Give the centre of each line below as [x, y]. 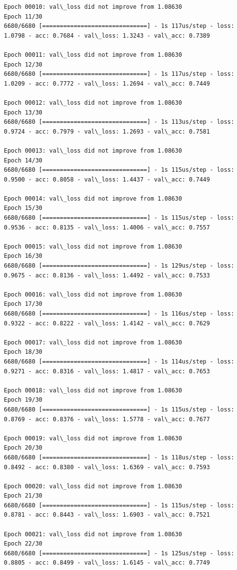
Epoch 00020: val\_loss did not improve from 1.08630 [93, 486]
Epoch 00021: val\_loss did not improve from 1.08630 [93, 534]
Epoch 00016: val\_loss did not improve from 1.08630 [93, 294]
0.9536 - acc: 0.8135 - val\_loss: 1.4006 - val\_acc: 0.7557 [107, 227]
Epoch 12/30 [23, 64]
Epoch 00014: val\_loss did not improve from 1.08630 [93, 198]
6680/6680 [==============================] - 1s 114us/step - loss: [119, 361]
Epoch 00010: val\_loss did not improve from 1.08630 [93, 7]
